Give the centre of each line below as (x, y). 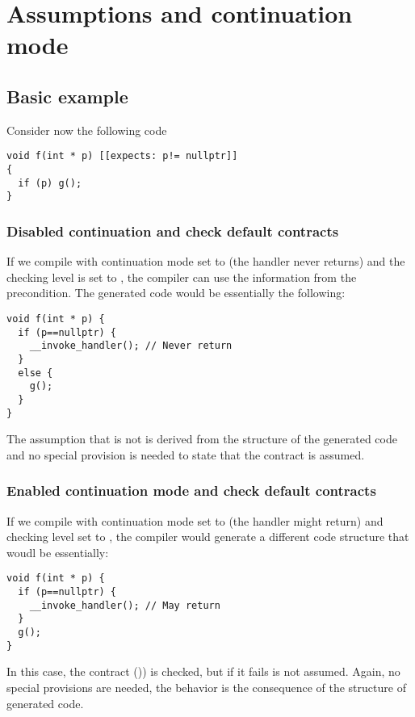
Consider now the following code (87, 130)
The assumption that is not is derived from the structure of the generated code (202, 439)
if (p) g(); (50, 183)
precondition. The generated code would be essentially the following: (176, 293)
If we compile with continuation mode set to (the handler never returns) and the (206, 261)
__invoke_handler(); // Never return (131, 346)
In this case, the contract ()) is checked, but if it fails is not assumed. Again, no (203, 671)
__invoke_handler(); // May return (125, 605)
